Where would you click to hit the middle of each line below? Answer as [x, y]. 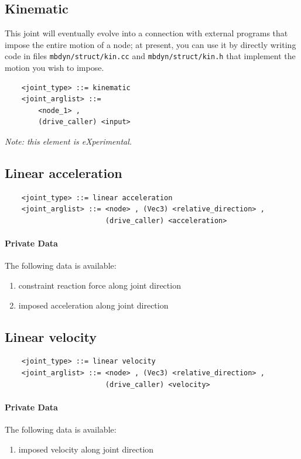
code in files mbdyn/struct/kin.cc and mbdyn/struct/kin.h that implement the [150, 56]
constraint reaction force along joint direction [100, 285]
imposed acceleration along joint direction [93, 305]
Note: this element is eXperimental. [69, 141]
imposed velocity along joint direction [86, 449]
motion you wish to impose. [54, 68]
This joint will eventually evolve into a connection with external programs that [146, 33]
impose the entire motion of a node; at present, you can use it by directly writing [150, 44]
